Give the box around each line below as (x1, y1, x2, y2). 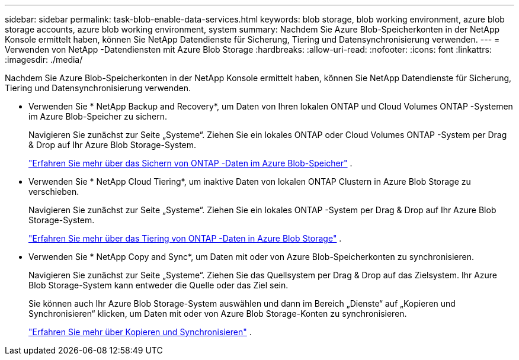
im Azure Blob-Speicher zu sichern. (28, 111, 168, 121)
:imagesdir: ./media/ (5, 54, 83, 65)
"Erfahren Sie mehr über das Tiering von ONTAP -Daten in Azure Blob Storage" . (28, 233, 342, 243)
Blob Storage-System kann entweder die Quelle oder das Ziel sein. (28, 280, 289, 290)
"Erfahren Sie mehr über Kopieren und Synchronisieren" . (28, 327, 252, 337)
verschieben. (28, 187, 79, 197)
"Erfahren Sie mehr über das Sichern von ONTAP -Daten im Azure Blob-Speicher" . (28, 158, 353, 168)
